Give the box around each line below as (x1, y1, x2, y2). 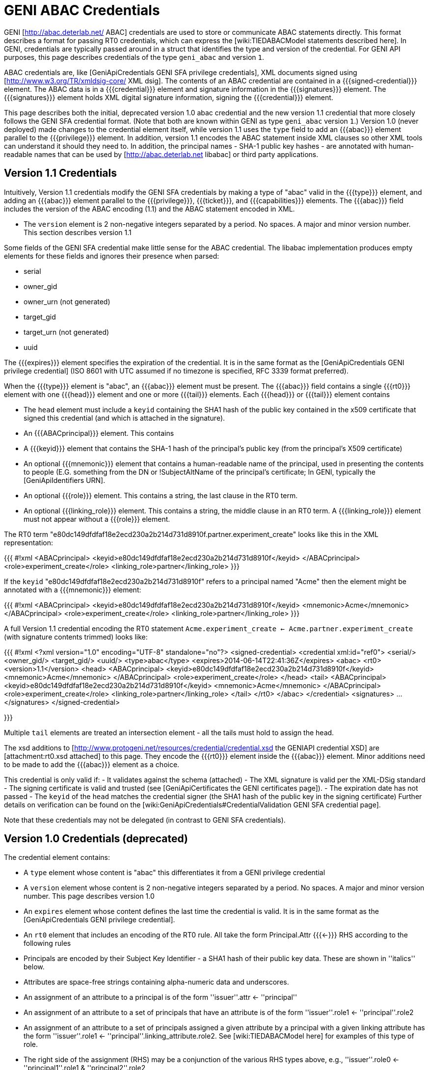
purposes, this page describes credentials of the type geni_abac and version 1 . (4, 53, 264, 61)
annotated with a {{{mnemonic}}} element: (4, 585, 141, 594)
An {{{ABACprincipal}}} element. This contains (24, 428, 174, 437)
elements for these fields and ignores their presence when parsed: (4, 251, 219, 260)
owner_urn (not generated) (24, 297, 110, 306)
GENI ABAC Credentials (4, 2, 160, 19)
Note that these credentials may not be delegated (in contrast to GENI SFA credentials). (4, 815, 286, 824)
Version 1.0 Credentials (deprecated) (4, 832, 188, 845)
